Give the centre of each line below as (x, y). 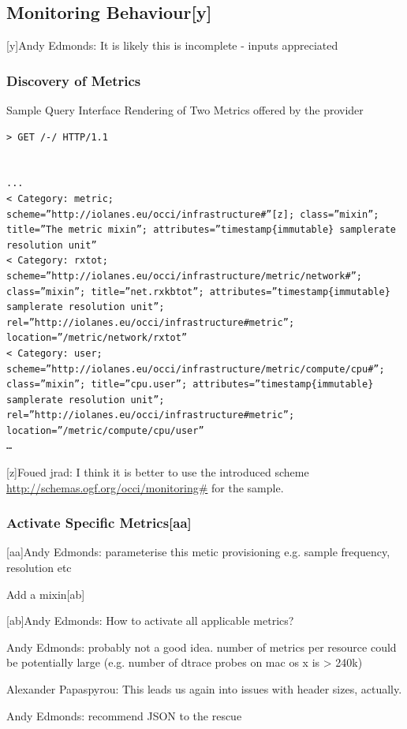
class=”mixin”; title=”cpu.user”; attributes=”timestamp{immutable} (190, 385)
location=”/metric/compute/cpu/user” (105, 430)
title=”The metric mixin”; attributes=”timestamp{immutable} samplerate (201, 230)
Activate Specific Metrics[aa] (99, 523)
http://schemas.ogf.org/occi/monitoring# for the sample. (145, 487)
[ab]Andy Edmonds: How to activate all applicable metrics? (150, 621)
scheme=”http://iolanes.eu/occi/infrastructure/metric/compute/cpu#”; (196, 369)
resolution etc (39, 568)
